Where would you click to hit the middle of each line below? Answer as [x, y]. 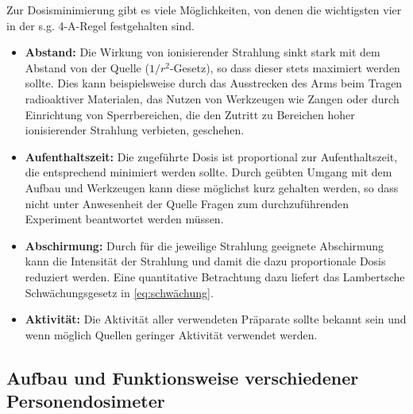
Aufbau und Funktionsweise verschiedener [183, 377]
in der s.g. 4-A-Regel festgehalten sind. [100, 25]
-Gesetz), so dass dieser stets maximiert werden [285, 67]
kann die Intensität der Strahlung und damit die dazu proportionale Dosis [205, 261]
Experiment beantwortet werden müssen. [124, 219]
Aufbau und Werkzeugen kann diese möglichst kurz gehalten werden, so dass [212, 187]
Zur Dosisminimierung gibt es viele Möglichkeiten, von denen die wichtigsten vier [204, 10]
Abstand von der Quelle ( [87, 67]
